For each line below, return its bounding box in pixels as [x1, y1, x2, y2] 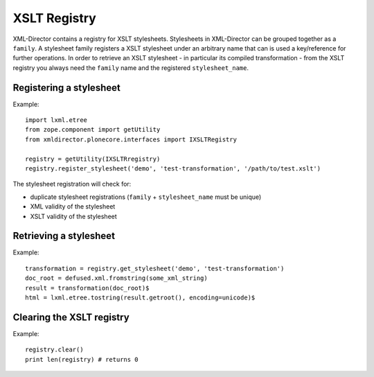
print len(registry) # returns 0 [25, 356, 139, 363]
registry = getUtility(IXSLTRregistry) [25, 155, 161, 163]
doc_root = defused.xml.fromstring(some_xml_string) [25, 274, 208, 282]
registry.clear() [25, 346, 84, 353]
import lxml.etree [25, 116, 88, 124]
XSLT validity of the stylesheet [30, 212, 117, 220]
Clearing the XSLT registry [12, 311, 130, 323]
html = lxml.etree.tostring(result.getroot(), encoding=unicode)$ [25, 294, 256, 301]
